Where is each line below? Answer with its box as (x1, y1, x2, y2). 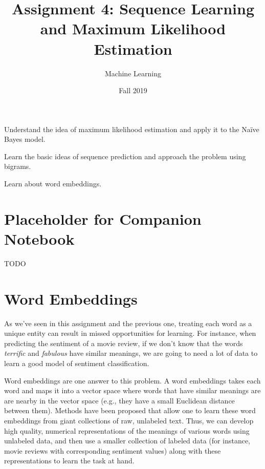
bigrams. (4, 161, 31, 172)
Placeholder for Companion (4, 208, 202, 229)
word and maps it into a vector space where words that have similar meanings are (4, 385, 261, 396)
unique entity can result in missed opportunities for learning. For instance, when (4, 328, 256, 338)
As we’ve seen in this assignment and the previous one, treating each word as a (4, 317, 252, 328)
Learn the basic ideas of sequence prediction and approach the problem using (4, 151, 246, 161)
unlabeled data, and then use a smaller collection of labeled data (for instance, (4, 435, 250, 446)
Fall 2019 (119, 85, 147, 96)
